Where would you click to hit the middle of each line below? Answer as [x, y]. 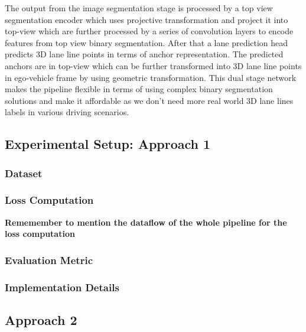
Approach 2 [41, 320]
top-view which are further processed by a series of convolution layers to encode [149, 31]
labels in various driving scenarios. [67, 112]
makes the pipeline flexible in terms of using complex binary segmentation [139, 89]
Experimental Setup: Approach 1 [108, 144]
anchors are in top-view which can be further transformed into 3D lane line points [153, 65]
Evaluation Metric [49, 260]
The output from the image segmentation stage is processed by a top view [139, 8]
